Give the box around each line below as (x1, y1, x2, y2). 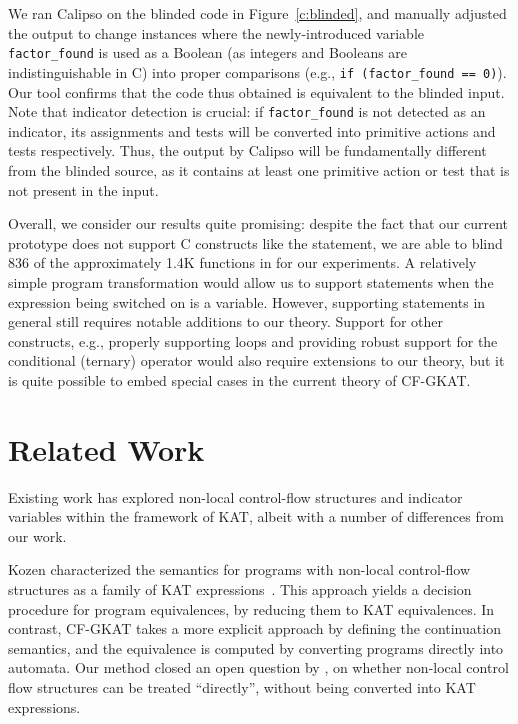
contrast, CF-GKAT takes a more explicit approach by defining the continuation (8, 618, 501, 639)
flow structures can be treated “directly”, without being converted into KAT (8, 676, 476, 697)
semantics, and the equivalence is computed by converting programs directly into (8, 637, 504, 658)
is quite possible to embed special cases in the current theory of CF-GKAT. (8, 369, 471, 390)
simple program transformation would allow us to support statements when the (8, 271, 494, 292)
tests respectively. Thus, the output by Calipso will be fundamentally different (8, 140, 487, 161)
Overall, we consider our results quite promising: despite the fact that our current (8, 213, 509, 234)
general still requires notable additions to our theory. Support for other (8, 311, 444, 332)
